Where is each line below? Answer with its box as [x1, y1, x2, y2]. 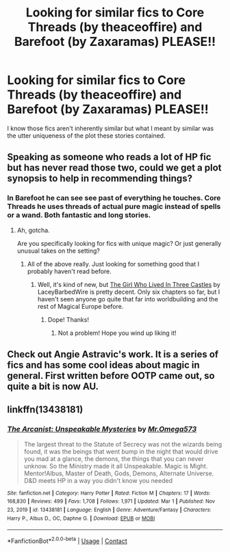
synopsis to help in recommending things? [7, 173, 193, 184]
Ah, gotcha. [16, 226, 50, 234]
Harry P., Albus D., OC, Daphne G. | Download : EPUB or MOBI [7, 515, 155, 522]
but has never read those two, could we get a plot [7, 162, 222, 174]
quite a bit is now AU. [7, 381, 99, 392]
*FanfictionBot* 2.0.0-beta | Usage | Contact [7, 536, 128, 545]
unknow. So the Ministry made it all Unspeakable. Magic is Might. [23, 462, 208, 470]
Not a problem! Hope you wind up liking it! [57, 329, 177, 337]
